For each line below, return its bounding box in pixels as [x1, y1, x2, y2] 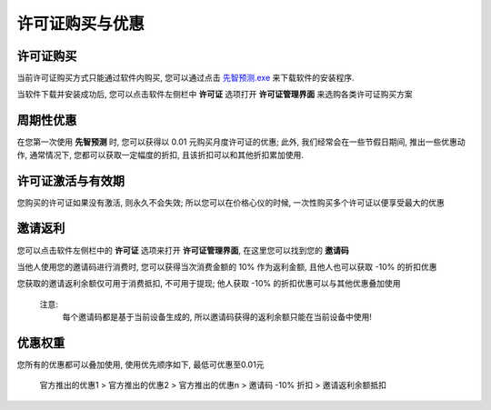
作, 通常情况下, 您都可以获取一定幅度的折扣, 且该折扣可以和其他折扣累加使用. [16, 149, 304, 160]
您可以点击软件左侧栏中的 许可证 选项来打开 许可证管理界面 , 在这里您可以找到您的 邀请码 [16, 245, 349, 255]
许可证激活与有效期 [16, 173, 125, 188]
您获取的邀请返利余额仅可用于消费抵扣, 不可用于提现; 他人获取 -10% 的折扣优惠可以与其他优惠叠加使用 [16, 278, 401, 289]
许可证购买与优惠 [16, 14, 145, 34]
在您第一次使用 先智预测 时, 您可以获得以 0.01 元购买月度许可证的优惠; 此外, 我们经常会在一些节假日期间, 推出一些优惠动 [16, 136, 466, 147]
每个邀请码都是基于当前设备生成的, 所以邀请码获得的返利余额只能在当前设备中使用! [62, 312, 372, 323]
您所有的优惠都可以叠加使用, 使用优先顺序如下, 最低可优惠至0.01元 [16, 359, 265, 370]
